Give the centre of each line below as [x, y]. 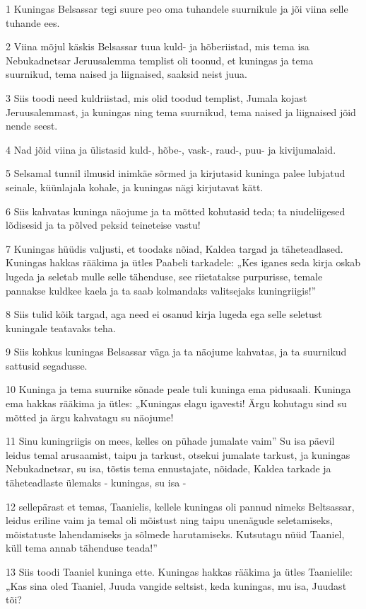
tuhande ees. [33, 22]
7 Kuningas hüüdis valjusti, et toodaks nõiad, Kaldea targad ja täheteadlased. [175, 248]
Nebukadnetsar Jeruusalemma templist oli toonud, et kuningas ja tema [160, 60]
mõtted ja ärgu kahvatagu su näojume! [90, 417]
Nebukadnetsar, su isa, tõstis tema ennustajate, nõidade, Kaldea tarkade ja [169, 468]
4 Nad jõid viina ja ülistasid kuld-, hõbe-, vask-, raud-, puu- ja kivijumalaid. [171, 149]
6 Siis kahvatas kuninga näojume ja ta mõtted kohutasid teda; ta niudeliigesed [176, 211]
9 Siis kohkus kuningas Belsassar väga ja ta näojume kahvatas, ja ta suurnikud [176, 352]
